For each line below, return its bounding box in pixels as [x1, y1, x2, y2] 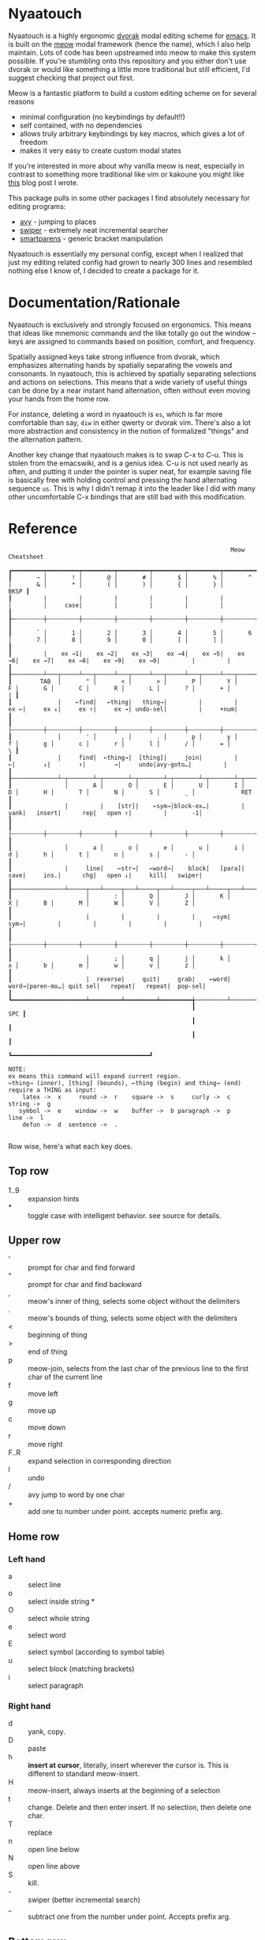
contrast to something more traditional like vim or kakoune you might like [8, 169, 244, 179]
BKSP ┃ [8, 587, 30, 595]
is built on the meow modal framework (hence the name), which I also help [8, 39, 251, 48]
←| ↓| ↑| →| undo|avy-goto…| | [8, 761, 227, 769]
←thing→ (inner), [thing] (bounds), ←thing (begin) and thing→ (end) [8, 1079, 242, 1087]
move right [28, 1440, 63, 1449]
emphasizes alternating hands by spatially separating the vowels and [8, 360, 233, 370]
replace [28, 1828, 53, 1837]
